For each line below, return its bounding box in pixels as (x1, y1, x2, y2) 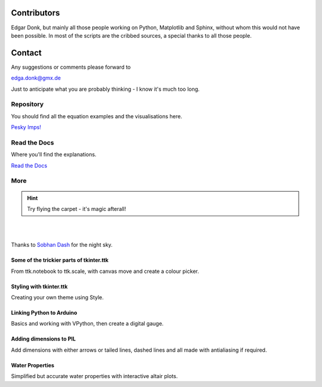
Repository (11, 100, 44, 109)
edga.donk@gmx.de (11, 75, 61, 82)
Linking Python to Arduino (11, 309, 78, 316)
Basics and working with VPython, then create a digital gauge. (11, 320, 164, 327)
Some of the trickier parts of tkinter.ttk (11, 257, 109, 264)
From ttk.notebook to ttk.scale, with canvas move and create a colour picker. (11, 268, 199, 275)
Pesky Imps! (11, 124, 41, 131)
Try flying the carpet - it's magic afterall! (27, 205, 126, 212)
